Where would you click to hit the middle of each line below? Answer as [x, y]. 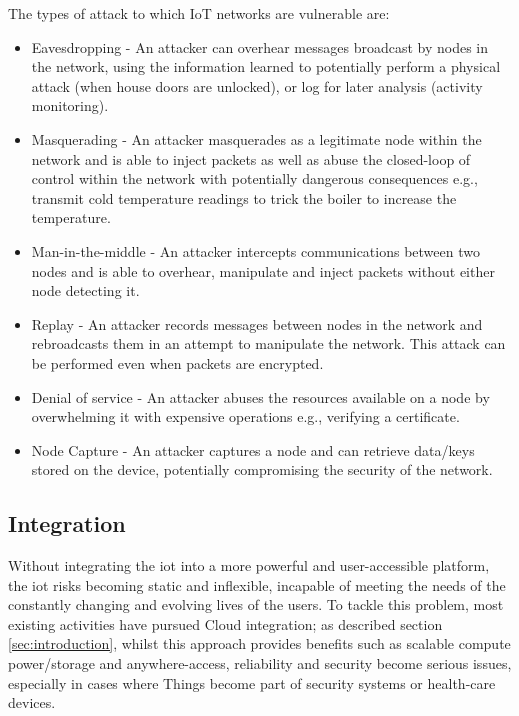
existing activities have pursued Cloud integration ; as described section [225, 623]
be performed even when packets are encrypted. [177, 362]
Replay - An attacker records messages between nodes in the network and [257, 323]
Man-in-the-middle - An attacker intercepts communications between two [255, 250]
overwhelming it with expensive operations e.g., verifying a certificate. [245, 416]
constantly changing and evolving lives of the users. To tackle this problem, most [256, 604]
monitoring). [70, 105]
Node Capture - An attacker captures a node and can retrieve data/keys [253, 449]
